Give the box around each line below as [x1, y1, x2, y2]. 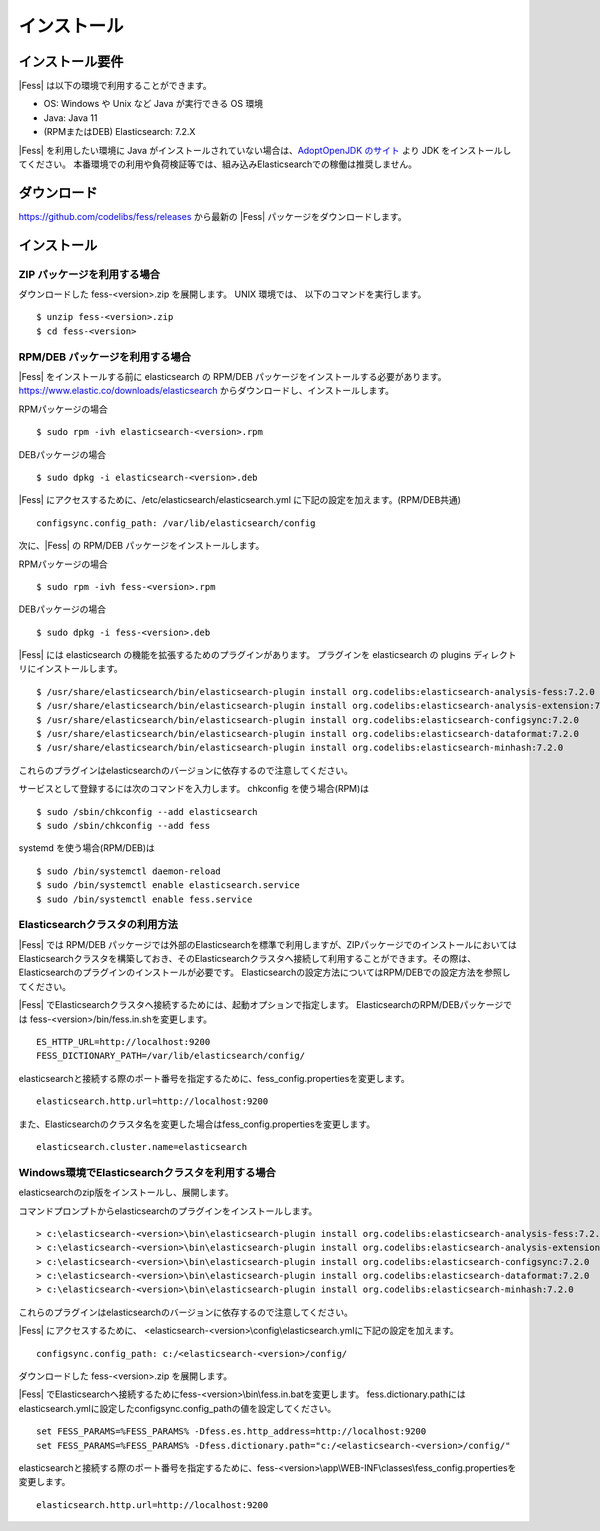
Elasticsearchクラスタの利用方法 [18, 918, 179, 932]
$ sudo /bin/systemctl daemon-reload [36, 865, 222, 877]
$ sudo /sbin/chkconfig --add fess [36, 820, 211, 831]
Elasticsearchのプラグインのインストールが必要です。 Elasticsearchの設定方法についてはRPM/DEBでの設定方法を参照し [18, 966, 511, 979]
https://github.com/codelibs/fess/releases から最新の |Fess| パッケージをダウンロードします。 [18, 210, 407, 222]
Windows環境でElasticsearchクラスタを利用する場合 [18, 1165, 277, 1179]
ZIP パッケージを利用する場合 [18, 267, 160, 281]
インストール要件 [18, 53, 124, 70]
